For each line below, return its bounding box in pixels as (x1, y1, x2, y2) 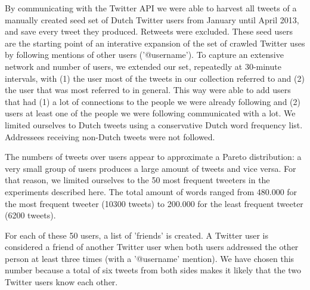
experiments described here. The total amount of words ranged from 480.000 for (5, 185, 297, 198)
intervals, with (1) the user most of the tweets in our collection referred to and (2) (5, 72, 305, 84)
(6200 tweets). (5, 209, 56, 221)
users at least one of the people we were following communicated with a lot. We (5, 107, 296, 119)
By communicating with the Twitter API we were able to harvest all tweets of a (5, 2, 297, 14)
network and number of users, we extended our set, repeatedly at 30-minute (5, 60, 281, 72)
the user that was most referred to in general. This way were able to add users (5, 84, 291, 96)
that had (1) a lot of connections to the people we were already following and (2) (5, 95, 300, 107)
